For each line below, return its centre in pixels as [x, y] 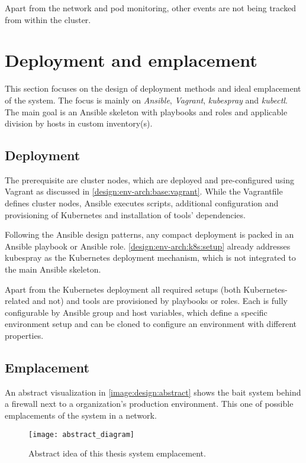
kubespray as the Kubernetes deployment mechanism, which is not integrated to [150, 258]
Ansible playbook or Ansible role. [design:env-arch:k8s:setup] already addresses [148, 246]
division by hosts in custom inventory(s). [79, 123]
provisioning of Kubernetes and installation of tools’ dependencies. [125, 214]
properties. [24, 336]
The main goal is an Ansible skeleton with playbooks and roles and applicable [146, 111]
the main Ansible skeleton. [53, 269]
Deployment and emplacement [131, 60]
